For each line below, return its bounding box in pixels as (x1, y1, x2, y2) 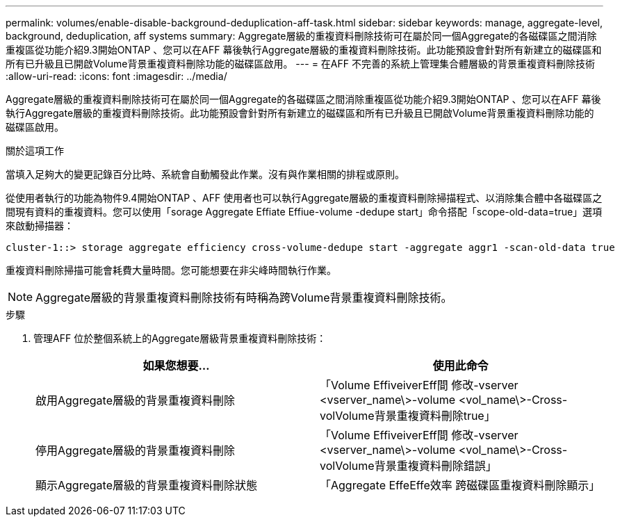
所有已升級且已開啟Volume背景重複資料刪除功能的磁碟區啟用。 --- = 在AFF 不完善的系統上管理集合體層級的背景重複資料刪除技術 (6, 58, 595, 70)
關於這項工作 (6, 145, 64, 156)
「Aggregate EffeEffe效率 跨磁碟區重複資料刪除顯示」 (320, 478, 601, 492)
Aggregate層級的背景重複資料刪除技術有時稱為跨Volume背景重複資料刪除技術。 (35, 291, 452, 304)
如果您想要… (142, 359, 210, 373)
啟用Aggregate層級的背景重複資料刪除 (35, 393, 235, 407)
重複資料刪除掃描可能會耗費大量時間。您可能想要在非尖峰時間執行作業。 (6, 264, 336, 276)
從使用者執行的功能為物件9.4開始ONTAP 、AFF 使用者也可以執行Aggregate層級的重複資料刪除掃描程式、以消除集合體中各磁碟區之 (6, 192, 603, 204)
